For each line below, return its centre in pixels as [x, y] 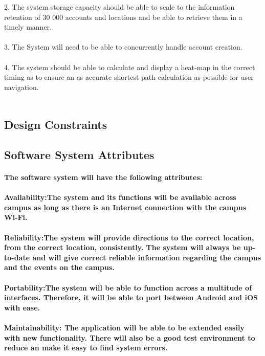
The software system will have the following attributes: [103, 177]
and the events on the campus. [59, 267]
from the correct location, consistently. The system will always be [123, 247]
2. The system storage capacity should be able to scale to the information [119, 7]
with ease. [22, 307]
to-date [17, 257]
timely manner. [28, 27]
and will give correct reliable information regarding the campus [147, 257]
